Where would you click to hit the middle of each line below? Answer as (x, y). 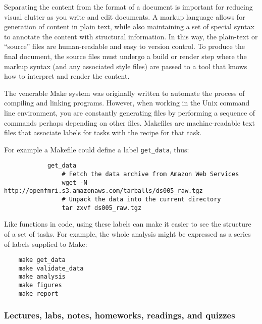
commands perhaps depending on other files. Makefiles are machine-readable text (130, 122)
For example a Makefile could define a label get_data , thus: (97, 149)
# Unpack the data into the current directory (141, 199)
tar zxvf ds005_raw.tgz (102, 208)
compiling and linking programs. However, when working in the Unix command (127, 103)
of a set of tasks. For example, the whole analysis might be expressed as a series (127, 233)
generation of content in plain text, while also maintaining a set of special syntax (129, 26)
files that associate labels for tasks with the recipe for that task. (103, 132)
